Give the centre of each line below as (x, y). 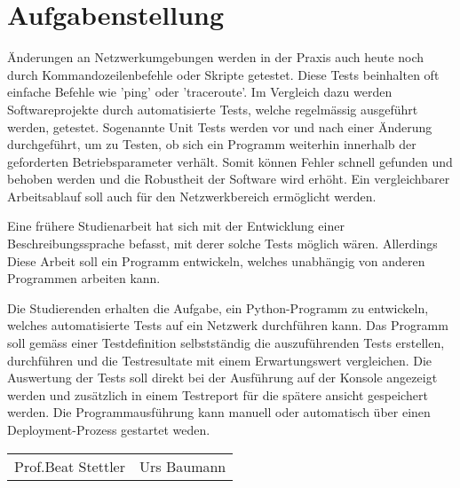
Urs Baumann (183, 466)
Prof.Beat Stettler (70, 466)
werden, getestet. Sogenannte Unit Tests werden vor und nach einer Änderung (220, 126)
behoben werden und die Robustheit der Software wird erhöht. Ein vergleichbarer (229, 179)
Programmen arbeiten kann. (84, 278)
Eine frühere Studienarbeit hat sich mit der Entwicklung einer (176, 226)
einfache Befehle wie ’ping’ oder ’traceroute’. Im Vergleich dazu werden (200, 92)
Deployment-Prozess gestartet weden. (109, 429)
